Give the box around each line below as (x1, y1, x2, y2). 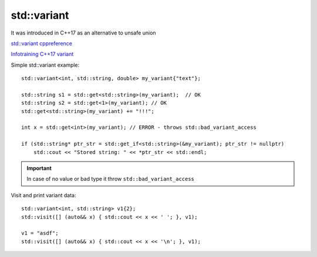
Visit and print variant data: (11, 191, 76, 198)
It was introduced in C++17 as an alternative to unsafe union (11, 29, 156, 36)
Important (26, 165, 52, 172)
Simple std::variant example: (11, 61, 80, 68)
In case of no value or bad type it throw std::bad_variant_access (26, 176, 195, 183)
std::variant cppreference (11, 40, 73, 47)
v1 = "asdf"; (21, 230, 59, 237)
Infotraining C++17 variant (11, 50, 74, 58)
